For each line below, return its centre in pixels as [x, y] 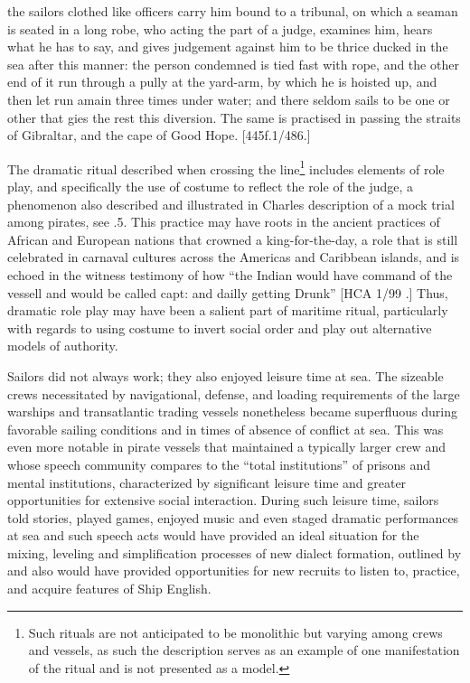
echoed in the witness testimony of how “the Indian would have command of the [230, 274]
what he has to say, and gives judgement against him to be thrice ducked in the [228, 47]
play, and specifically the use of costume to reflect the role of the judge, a [211, 186]
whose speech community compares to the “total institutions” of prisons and [219, 464]
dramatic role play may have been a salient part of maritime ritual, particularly [228, 310]
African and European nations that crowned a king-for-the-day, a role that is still [233, 239]
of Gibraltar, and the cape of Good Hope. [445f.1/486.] [159, 135]
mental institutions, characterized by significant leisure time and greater [207, 482]
